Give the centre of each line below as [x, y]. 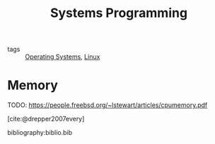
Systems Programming [119, 13]
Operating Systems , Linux [63, 57]
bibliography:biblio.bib [40, 133]
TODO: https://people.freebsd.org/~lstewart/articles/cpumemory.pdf [107, 105]
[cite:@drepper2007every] [46, 119]
